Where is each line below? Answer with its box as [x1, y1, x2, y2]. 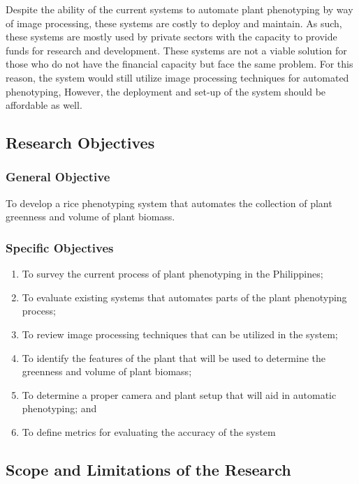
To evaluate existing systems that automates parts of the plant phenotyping [22, 289, 347, 304]
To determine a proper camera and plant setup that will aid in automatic [22, 387, 337, 402]
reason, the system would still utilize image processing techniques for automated [6, 70, 349, 84]
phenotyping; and [22, 401, 97, 416]
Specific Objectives [6, 239, 114, 256]
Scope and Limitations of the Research [6, 458, 291, 480]
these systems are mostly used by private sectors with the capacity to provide [6, 29, 337, 44]
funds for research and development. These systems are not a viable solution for [6, 43, 347, 57]
